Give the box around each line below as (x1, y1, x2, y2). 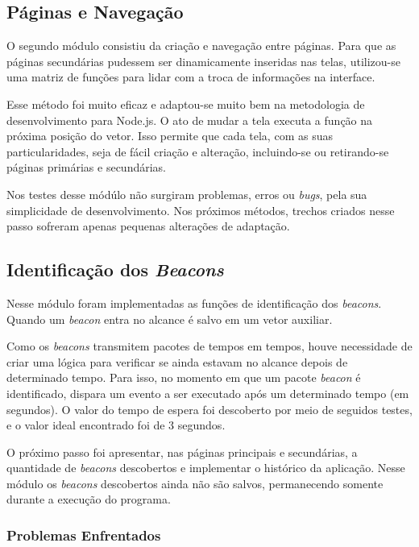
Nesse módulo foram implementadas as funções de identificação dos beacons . (6, 294, 382, 311)
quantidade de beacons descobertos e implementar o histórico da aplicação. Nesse (6, 459, 405, 476)
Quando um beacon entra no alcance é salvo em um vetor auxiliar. (6, 310, 333, 327)
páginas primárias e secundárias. (6, 159, 166, 176)
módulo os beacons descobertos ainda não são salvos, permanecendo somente (6, 474, 384, 491)
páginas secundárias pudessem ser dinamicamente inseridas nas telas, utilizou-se (6, 52, 400, 69)
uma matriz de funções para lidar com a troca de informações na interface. (6, 68, 375, 85)
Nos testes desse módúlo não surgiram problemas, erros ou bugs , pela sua (6, 185, 367, 202)
